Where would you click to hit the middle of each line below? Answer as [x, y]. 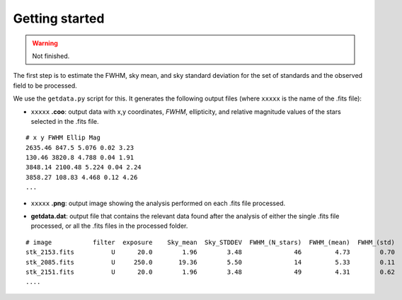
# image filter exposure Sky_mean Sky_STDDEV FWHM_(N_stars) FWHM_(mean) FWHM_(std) [211, 242]
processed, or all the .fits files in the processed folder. [109, 226]
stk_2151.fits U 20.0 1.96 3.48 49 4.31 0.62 [211, 272]
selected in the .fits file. [65, 121]
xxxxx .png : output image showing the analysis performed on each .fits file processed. [158, 203]
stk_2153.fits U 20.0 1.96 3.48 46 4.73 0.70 [211, 252]
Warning [45, 43]
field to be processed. [45, 86]
